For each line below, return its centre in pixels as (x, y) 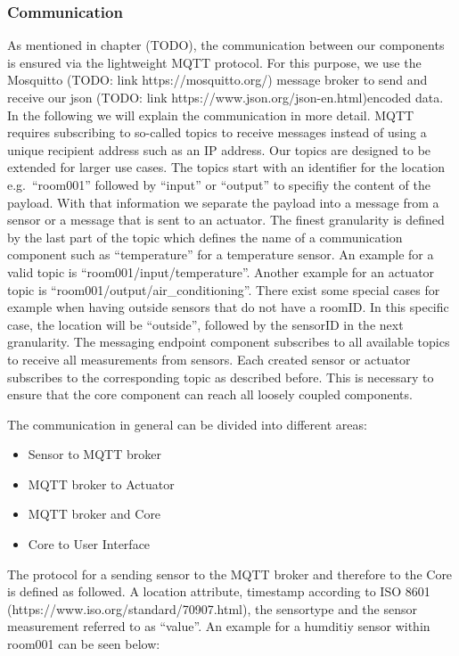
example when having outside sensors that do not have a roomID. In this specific (228, 307)
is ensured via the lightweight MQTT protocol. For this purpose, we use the (214, 62)
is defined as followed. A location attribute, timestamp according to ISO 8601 (219, 591)
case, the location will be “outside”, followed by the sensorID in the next (205, 324)
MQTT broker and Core (94, 514)
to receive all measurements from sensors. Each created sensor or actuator (209, 359)
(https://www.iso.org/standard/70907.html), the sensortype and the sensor (212, 608)
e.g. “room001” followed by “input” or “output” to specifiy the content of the (219, 184)
